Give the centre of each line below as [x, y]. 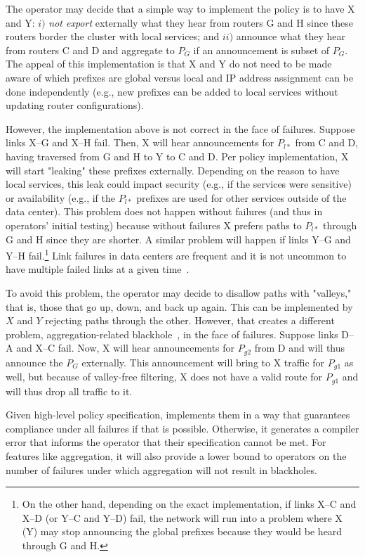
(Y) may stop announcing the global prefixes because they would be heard [182, 531]
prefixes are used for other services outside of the [241, 197]
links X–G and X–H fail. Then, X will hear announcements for [140, 142]
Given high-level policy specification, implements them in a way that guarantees [178, 415]
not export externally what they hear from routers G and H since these [201, 22]
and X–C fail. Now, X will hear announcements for [126, 348]
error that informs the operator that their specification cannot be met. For [166, 442]
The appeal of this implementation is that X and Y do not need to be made [169, 64]
